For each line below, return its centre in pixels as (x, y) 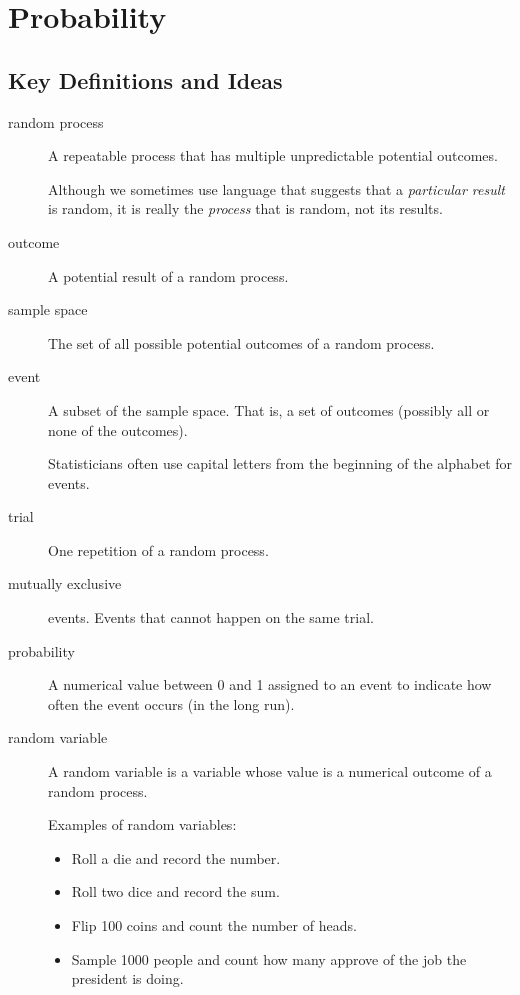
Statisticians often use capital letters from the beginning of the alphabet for (280, 463)
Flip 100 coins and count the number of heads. (214, 925)
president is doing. (127, 978)
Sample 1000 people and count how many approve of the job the (269, 958)
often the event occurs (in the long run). (171, 703)
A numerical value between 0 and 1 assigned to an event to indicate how (270, 684)
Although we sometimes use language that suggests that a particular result (276, 188)
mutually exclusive (65, 583)
